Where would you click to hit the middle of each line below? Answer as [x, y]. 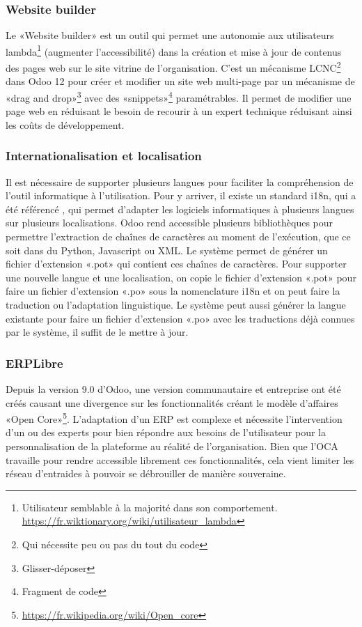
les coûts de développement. [65, 124]
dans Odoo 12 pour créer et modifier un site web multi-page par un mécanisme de [180, 81]
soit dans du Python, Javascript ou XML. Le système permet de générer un [167, 250]
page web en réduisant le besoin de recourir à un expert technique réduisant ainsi [179, 111]
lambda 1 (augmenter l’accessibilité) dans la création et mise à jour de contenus [174, 50]
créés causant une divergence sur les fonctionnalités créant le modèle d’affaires [172, 402]
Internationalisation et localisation [104, 156]
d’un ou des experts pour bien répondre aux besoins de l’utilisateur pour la [166, 432]
